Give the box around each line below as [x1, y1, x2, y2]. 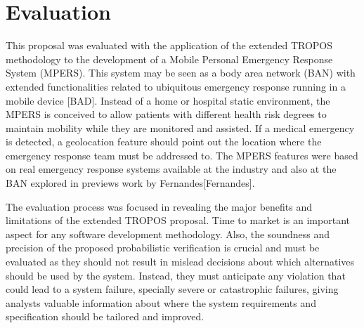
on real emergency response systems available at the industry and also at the [6, 162, 337, 176]
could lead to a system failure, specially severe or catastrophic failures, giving [6, 282, 339, 296]
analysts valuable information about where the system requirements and [6, 295, 316, 310]
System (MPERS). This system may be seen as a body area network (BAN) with [6, 65, 356, 80]
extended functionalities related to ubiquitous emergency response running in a [6, 79, 346, 93]
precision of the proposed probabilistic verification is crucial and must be [6, 240, 320, 255]
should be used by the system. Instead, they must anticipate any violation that [6, 268, 346, 282]
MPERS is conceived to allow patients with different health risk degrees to [6, 107, 327, 122]
